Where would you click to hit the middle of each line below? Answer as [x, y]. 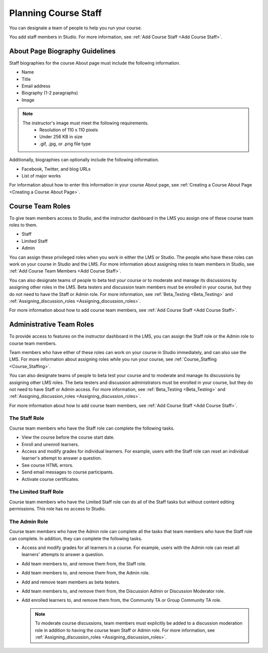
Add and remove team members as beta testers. [71, 582]
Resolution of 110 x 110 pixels [69, 130]
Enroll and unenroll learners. [50, 444]
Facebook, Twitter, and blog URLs [56, 169]
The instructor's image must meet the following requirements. [86, 123]
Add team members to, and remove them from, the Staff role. [84, 563]
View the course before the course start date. [68, 437]
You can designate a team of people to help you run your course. [76, 28]
